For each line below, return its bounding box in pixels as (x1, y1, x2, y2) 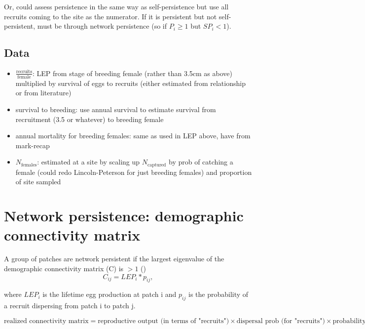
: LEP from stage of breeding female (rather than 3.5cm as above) (33, 68, 232, 78)
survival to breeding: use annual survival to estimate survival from (15, 104, 216, 114)
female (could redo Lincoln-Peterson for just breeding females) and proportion (15, 166, 252, 177)
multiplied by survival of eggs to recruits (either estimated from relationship (15, 78, 246, 88)
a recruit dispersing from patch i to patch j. (4, 300, 136, 311)
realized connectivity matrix (4, 317, 89, 325)
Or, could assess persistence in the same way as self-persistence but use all (4, 1, 229, 11)
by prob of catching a (169, 157, 233, 167)
